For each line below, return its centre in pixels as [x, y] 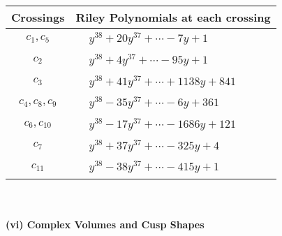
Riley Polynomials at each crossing [173, 17]
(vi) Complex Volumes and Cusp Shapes [105, 224]
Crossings [38, 17]
